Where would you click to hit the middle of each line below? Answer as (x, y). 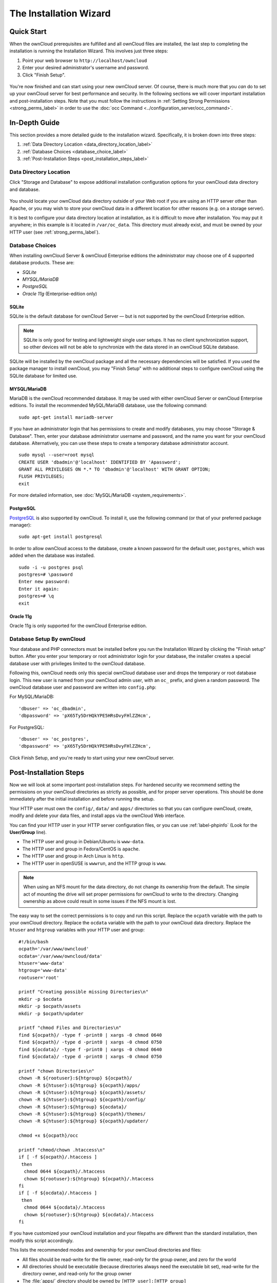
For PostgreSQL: (27, 727)
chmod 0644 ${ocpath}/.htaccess (64, 1172)
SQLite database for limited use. (43, 376)
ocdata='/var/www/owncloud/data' (61, 956)
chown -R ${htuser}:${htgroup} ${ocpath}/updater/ (84, 1121)
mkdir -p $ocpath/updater (51, 1013)
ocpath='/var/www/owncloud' (54, 949)
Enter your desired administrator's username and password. (86, 68)
